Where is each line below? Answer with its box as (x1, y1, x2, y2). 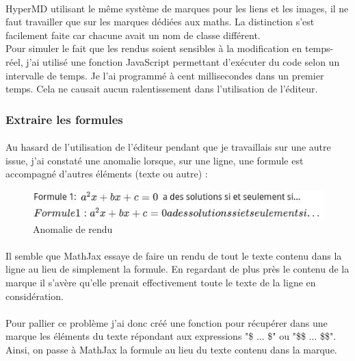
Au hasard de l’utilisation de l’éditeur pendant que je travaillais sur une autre (5, 140, 331, 154)
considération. (5, 288, 64, 303)
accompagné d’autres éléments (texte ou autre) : (5, 166, 208, 181)
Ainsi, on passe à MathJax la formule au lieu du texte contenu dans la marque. (5, 342, 337, 356)
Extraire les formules (5, 110, 123, 127)
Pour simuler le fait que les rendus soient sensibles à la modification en (5, 41, 302, 55)
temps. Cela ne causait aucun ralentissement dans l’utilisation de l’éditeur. (5, 82, 318, 96)
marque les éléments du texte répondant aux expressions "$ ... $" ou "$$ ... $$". (5, 329, 337, 343)
